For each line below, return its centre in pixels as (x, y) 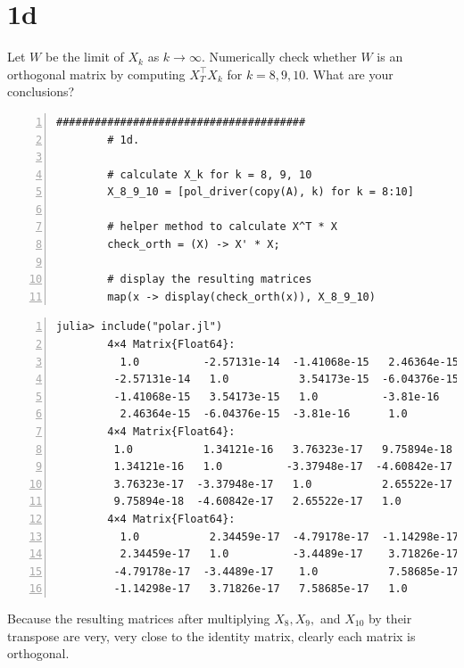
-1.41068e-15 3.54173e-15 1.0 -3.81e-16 (277, 396)
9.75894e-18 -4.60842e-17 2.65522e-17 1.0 (257, 502)
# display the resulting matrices (210, 280)
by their (390, 618)
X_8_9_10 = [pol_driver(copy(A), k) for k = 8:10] (261, 192)
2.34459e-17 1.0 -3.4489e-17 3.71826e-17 (290, 554)
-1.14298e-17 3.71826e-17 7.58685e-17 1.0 (261, 589)
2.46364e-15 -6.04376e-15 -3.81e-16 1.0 (264, 414)
